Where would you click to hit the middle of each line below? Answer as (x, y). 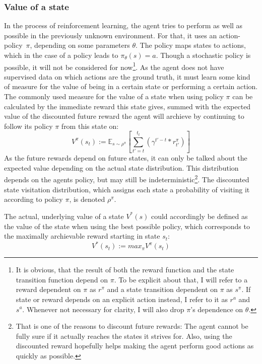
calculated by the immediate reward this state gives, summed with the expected (127, 106)
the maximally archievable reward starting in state (82, 236)
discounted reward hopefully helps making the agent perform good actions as (135, 346)
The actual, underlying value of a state (64, 216)
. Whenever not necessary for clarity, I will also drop (103, 309)
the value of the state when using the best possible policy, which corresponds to (127, 226)
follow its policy (28, 126)
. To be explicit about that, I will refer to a (181, 279)
